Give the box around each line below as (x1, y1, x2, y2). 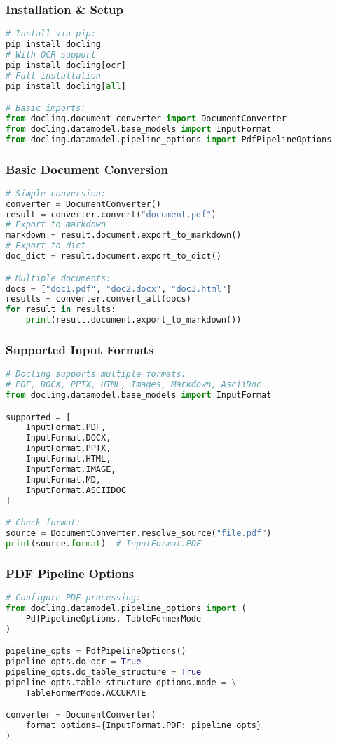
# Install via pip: (6, 29, 96, 39)
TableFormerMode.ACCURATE (25, 687, 146, 698)
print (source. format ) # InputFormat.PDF (6, 538, 202, 549)
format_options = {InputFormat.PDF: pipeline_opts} (25, 720, 262, 730)
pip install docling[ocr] (6, 60, 126, 70)
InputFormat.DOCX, (25, 433, 111, 443)
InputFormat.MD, (25, 474, 102, 485)
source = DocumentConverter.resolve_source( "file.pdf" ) (6, 528, 272, 538)
